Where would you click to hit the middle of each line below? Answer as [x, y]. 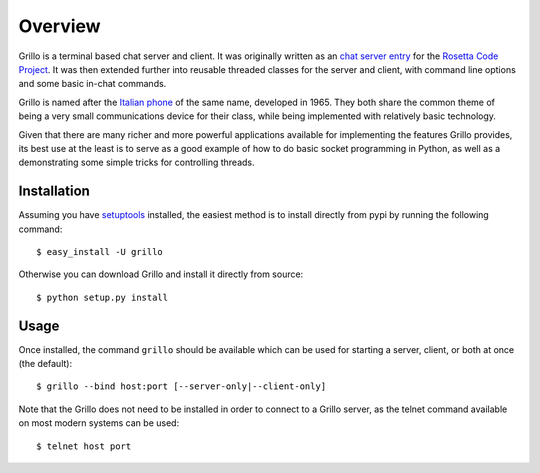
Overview [59, 26]
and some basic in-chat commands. [92, 84]
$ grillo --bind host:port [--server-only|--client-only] [181, 386]
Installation [54, 191]
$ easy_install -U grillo [100, 251]
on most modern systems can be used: [99, 423]
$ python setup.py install [102, 297]
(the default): [45, 364]
